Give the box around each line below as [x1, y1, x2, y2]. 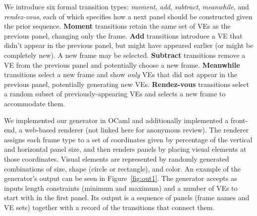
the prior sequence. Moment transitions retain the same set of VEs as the [4, 21, 231, 31]
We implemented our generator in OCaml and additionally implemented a [4, 115, 229, 125]
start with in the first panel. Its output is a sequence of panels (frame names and [4, 192, 250, 203]
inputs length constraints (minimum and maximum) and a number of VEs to [4, 182, 238, 193]
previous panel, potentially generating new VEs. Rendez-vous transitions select [4, 79, 249, 89]
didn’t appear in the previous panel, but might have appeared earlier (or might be [4, 40, 254, 50]
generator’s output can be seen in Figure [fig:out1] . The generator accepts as [4, 173, 237, 183]
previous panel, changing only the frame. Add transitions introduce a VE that [4, 30, 243, 41]
